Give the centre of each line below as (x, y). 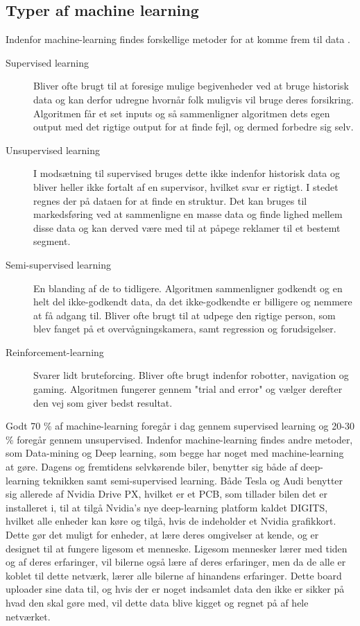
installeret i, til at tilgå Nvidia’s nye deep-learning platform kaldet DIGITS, (167, 507)
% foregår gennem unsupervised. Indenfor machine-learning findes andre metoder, (179, 439)
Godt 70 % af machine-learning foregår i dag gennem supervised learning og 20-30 (180, 426)
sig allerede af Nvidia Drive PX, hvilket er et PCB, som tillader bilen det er (166, 494)
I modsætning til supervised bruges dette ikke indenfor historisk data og (187, 173)
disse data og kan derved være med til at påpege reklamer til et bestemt (187, 227)
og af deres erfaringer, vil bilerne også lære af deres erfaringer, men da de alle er (176, 562)
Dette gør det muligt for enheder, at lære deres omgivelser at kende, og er (162, 535)
